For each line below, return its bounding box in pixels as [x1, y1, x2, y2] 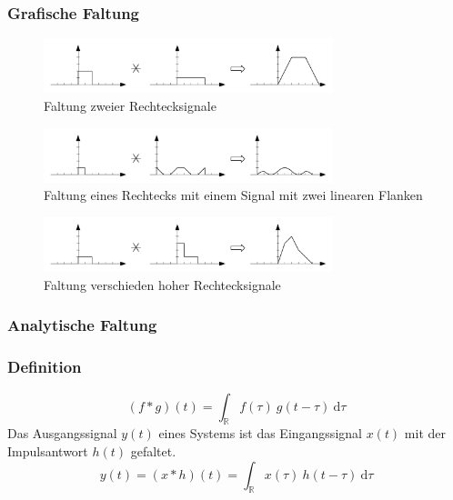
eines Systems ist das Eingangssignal [158, 424, 362, 443]
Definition [7, 355, 82, 378]
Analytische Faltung [7, 314, 157, 336]
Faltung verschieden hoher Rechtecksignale [44, 275, 281, 294]
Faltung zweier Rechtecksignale [44, 96, 216, 115]
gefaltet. [130, 441, 176, 460]
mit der [404, 424, 446, 443]
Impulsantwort [7, 441, 88, 460]
